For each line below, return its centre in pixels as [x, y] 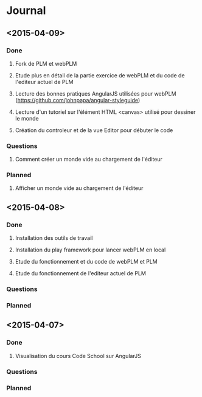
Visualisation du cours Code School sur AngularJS [78, 356]
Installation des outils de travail [54, 238]
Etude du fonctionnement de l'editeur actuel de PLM [80, 273]
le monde [27, 118]
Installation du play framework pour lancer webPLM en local [90, 250]
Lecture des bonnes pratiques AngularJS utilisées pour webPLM [96, 93]
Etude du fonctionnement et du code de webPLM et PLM [86, 262]
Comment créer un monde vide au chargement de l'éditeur [89, 160]
